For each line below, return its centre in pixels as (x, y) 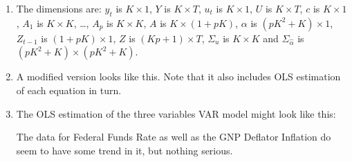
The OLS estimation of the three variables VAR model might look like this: (176, 113)
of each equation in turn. (69, 90)
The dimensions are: (59, 8)
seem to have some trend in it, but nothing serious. (124, 150)
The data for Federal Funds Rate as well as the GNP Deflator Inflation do (174, 137)
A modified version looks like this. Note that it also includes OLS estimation (178, 76)
